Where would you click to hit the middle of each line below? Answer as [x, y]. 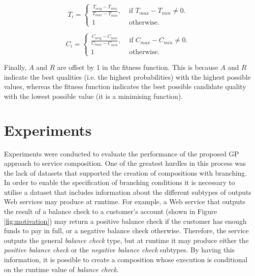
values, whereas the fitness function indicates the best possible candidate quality [125, 86]
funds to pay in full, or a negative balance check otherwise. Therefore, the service [127, 230]
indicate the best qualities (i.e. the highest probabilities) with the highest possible [127, 77]
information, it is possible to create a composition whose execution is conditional [126, 260]
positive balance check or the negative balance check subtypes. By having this [119, 250]
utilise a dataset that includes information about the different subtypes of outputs [128, 192]
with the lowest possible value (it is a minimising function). [94, 96]
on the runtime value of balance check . [61, 269]
